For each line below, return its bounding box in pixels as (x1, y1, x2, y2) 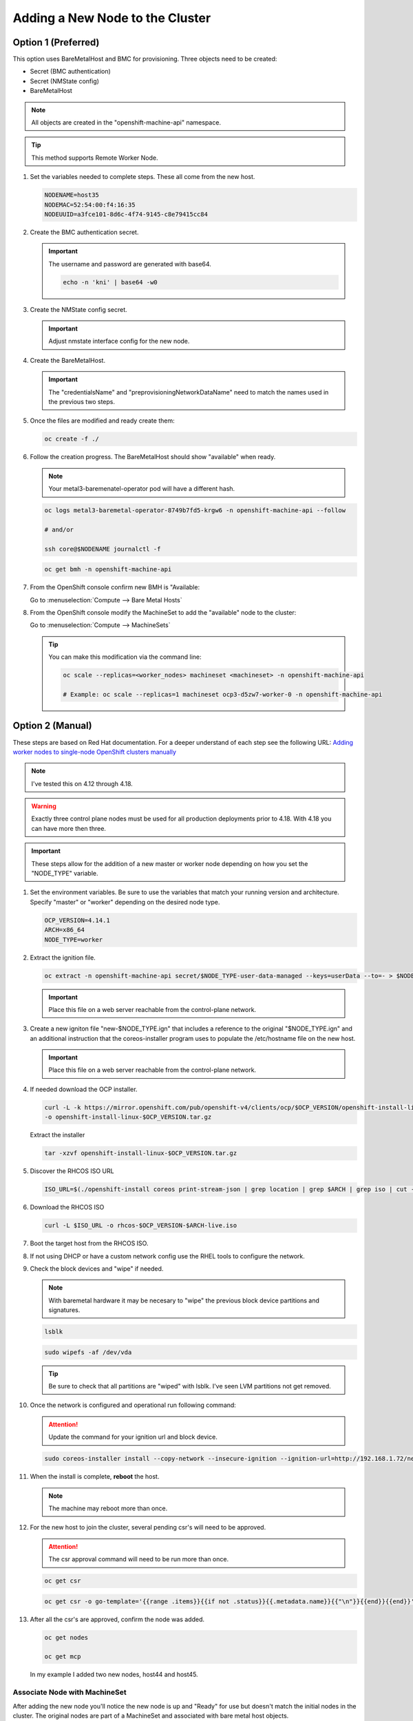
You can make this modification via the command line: (48, 653, 202, 661)
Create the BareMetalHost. (30, 356, 106, 364)
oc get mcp (44, 1653, 81, 1660)
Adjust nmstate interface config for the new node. (48, 337, 190, 346)
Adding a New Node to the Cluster (12, 10, 211, 25)
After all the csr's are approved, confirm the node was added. (30, 1615, 205, 1623)
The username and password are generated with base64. (48, 260, 211, 268)
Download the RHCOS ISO (30, 1203, 105, 1212)
